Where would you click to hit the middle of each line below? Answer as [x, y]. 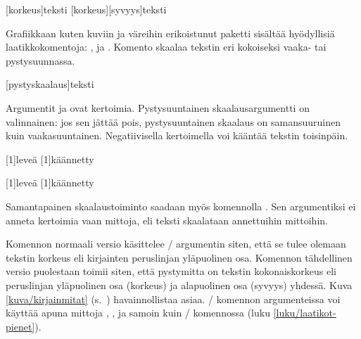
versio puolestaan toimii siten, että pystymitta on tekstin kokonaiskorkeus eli [171, 271]
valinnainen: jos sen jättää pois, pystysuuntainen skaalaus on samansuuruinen [173, 121]
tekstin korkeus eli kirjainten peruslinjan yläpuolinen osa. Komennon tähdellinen [179, 257]
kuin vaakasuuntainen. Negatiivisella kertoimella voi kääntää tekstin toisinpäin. [177, 135]
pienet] [20, 326]
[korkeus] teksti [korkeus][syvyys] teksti [86, 9]
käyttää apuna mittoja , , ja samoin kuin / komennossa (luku [138, 313]
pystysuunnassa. [40, 60]
